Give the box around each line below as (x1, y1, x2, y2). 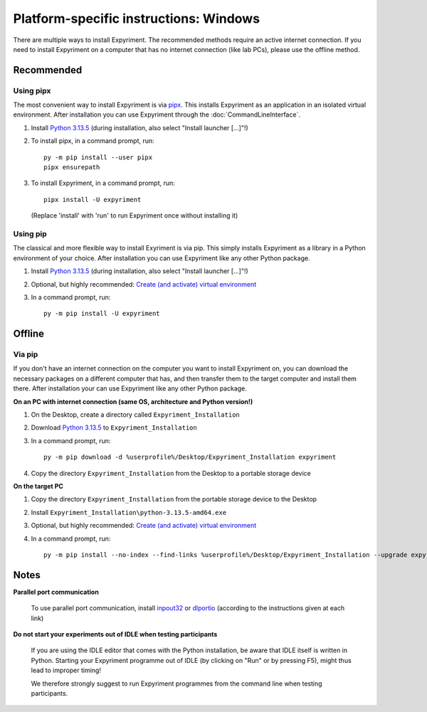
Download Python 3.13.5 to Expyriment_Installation (31, 423, 197, 432)
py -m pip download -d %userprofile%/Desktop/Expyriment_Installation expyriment (43, 453, 337, 462)
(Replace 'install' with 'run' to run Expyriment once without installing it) (31, 211, 238, 220)
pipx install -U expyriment (43, 196, 142, 203)
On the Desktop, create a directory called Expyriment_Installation (31, 410, 240, 419)
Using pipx (13, 85, 51, 95)
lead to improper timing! (31, 666, 101, 675)
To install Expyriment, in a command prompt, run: (31, 179, 176, 188)
